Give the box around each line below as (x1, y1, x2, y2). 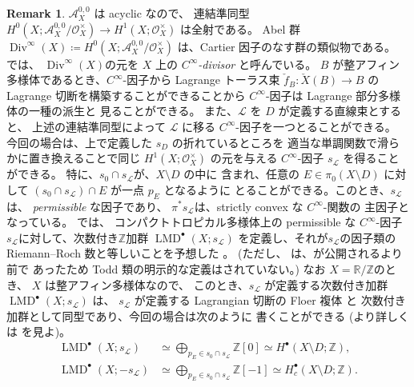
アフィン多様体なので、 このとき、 (66, 276, 249, 293)
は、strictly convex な (194, 197, 303, 214)
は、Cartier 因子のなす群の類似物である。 (177, 38, 396, 54)
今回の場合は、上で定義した (6, 134, 152, 150)
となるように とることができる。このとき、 (163, 181, 391, 197)
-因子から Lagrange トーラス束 (123, 71, 280, 88)
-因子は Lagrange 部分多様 (265, 86, 401, 103)
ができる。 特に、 (6, 166, 99, 182)
